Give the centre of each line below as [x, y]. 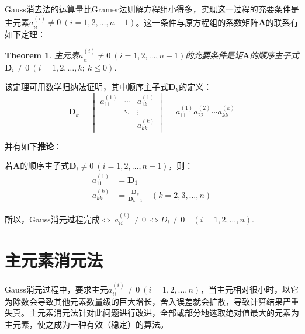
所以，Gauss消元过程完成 [52, 219]
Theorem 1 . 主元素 [42, 55]
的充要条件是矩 [214, 55]
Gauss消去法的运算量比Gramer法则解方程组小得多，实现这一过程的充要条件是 [152, 9]
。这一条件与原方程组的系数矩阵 [197, 22]
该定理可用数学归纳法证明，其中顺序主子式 [86, 87]
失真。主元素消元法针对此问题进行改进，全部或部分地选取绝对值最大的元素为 [152, 313]
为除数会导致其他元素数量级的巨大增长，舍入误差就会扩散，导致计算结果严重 [152, 301]
